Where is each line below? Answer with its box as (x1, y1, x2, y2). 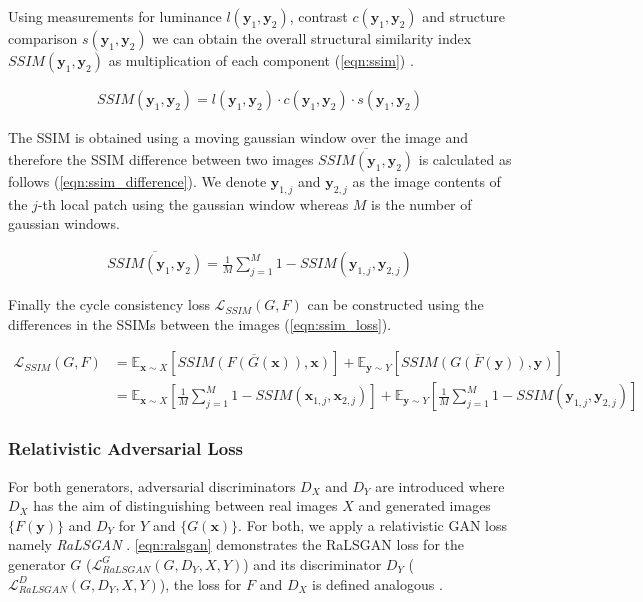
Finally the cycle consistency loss (8, 294, 210, 315)
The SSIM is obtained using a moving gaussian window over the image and (8, 127, 469, 148)
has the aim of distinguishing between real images (33, 495, 338, 516)
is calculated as (418, 148, 512, 169)
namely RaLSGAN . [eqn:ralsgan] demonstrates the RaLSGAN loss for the (8, 534, 464, 555)
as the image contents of (352, 170, 501, 191)
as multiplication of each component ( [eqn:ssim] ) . (108, 50, 414, 70)
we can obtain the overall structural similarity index (152, 28, 472, 48)
